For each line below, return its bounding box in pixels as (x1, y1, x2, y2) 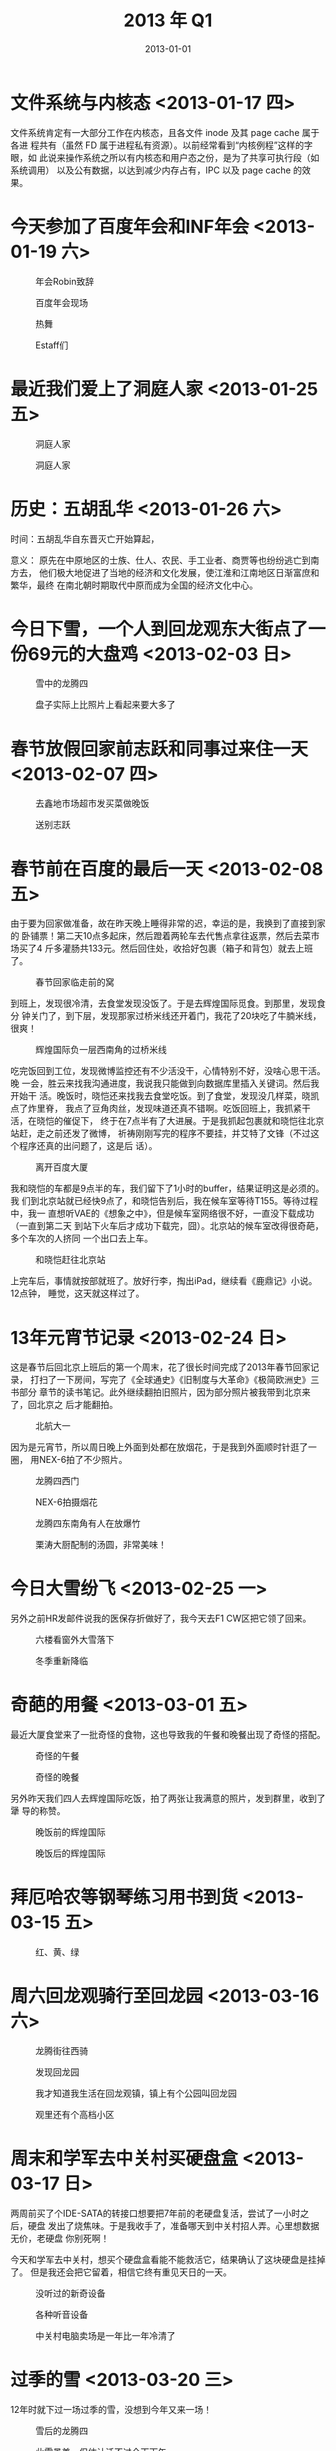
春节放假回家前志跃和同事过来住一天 (10, 737, 309, 760)
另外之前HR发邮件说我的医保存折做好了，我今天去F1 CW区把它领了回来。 (10, 1612, 312, 1625)
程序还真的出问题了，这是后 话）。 (18, 1140, 158, 1152)
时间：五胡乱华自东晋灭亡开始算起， (10, 532, 160, 545)
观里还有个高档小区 (35, 2109, 115, 2120)
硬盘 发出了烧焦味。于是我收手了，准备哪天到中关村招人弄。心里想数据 (27, 2219, 320, 2231)
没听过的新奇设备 (35, 2287, 106, 2299)
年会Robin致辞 (35, 275, 95, 287)
